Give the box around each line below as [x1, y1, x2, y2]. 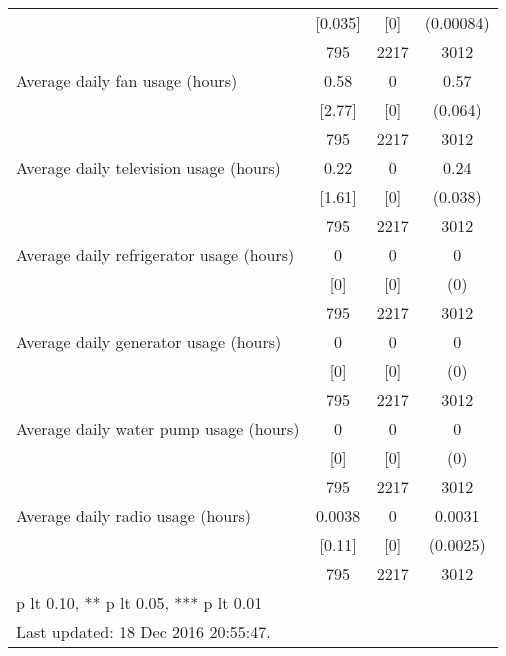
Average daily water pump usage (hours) [16, 417, 300, 440]
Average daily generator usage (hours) [16, 330, 282, 353]
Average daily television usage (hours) [16, 156, 281, 179]
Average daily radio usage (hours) [16, 504, 251, 527]
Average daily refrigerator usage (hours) [16, 243, 295, 266]
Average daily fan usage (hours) [16, 69, 238, 92]
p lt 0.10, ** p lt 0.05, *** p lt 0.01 [16, 591, 263, 614]
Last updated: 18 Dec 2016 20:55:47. [16, 620, 271, 643]
